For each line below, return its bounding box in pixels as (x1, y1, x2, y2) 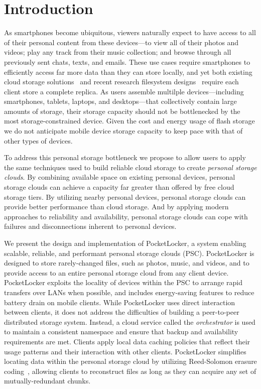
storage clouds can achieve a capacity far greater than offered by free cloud (4, 182, 234, 192)
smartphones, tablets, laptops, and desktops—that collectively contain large (4, 96, 237, 106)
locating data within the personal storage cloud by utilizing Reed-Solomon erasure (4, 356, 257, 366)
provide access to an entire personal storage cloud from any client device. (4, 267, 229, 278)
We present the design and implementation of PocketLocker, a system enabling (4, 238, 246, 248)
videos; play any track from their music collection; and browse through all (4, 47, 231, 57)
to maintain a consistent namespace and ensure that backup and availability (4, 326, 238, 337)
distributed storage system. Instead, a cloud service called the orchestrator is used (4, 316, 255, 327)
